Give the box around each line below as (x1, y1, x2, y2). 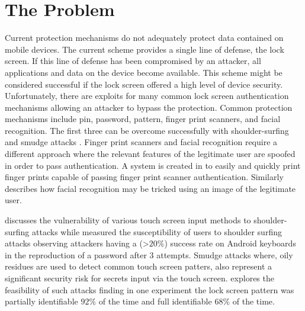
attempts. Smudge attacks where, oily (156, 248, 293, 261)
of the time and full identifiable (98, 295, 212, 307)
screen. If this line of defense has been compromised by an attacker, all (5, 54, 261, 67)
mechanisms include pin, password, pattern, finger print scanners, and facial (5, 113, 281, 125)
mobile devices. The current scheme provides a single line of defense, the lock (5, 43, 284, 55)
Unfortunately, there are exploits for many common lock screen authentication (5, 89, 289, 102)
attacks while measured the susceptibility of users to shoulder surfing (32, 225, 282, 238)
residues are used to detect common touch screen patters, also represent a (5, 260, 272, 272)
